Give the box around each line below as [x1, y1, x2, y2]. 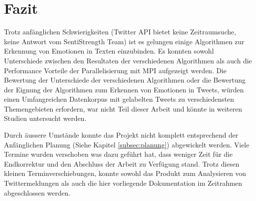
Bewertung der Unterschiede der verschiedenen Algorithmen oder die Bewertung [4, 75, 246, 85]
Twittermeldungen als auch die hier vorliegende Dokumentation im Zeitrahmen [4, 178, 242, 188]
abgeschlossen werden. [4, 187, 70, 198]
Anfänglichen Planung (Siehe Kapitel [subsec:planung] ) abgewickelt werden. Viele [4, 139, 250, 149]
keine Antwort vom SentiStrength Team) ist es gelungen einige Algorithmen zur [4, 36, 245, 46]
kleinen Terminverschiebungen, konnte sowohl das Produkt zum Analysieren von [4, 168, 246, 178]
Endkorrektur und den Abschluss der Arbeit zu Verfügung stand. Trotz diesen [4, 158, 240, 169]
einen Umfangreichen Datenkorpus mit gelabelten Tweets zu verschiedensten [4, 94, 234, 104]
